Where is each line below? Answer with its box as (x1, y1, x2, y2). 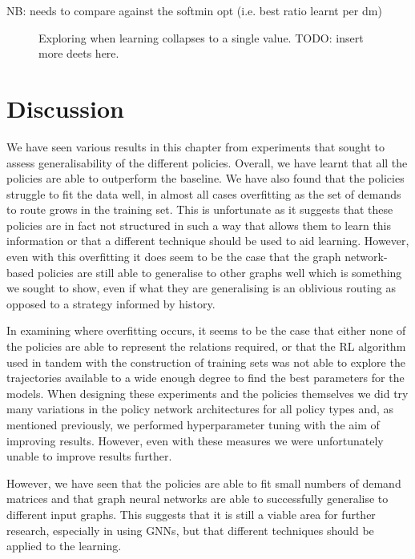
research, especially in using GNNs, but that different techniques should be (6, 521, 374, 538)
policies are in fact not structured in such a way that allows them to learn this (6, 216, 392, 233)
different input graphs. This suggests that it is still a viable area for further (6, 505, 376, 522)
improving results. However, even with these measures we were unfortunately (6, 432, 384, 448)
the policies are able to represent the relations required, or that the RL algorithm (6, 338, 406, 355)
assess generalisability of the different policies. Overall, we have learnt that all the (6, 154, 408, 171)
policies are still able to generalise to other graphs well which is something (37, 263, 402, 280)
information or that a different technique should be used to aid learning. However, (6, 232, 409, 249)
